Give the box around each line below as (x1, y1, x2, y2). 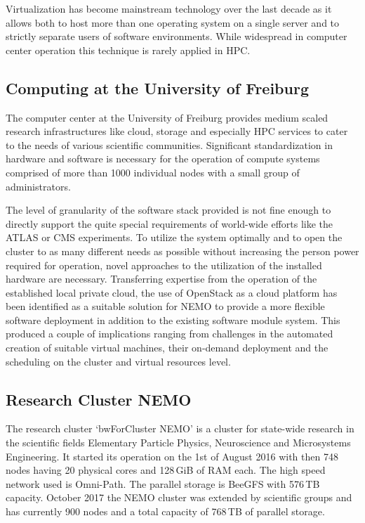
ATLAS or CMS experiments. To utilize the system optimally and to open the (6, 230, 343, 245)
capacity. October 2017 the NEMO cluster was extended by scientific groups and (6, 490, 352, 505)
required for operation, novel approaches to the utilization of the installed (6, 257, 322, 272)
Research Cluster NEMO (6, 388, 192, 410)
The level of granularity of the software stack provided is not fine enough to (6, 202, 331, 217)
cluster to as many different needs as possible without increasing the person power (6, 243, 359, 258)
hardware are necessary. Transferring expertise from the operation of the (6, 271, 317, 286)
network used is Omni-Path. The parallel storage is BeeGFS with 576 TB (6, 476, 320, 491)
